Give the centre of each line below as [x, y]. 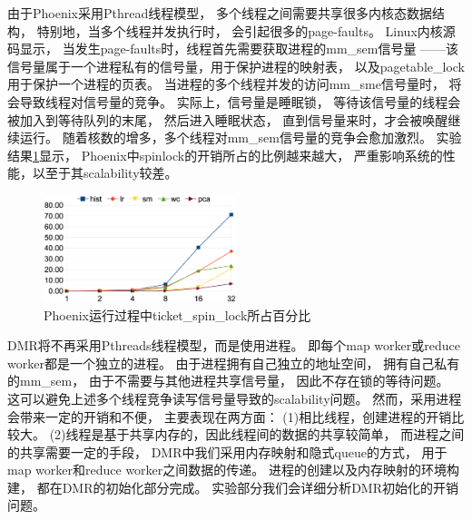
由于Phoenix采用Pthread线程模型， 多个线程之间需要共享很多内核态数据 [220, 13]
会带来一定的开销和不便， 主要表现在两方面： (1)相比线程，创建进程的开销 [230, 416]
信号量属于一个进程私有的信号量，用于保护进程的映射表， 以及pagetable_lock [236, 66]
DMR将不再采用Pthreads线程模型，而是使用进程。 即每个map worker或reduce [234, 345]
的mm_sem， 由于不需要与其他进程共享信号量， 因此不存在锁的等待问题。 [228, 381]
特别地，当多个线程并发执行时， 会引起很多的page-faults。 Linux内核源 [246, 30]
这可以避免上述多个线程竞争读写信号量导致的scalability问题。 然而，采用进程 [235, 398]
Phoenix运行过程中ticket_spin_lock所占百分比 [177, 314]
